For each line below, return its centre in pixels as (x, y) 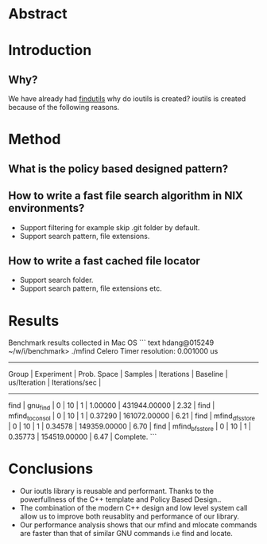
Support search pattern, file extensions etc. (91, 288)
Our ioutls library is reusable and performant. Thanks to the (117, 491)
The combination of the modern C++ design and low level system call (133, 507)
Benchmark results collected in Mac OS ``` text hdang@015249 (111, 342)
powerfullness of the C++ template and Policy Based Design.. (120, 499)
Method (35, 139)
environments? (46, 208)
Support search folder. (56, 280)
